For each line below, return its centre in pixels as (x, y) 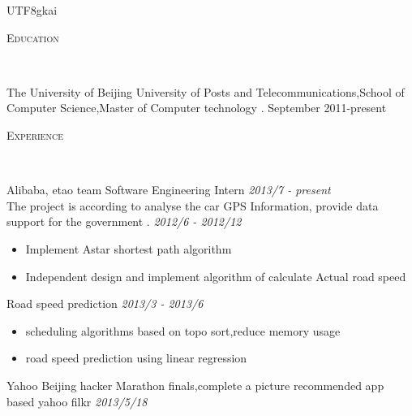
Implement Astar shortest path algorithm (129, 248)
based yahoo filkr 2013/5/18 (77, 401)
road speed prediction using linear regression (136, 358)
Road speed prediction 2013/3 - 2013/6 (105, 303)
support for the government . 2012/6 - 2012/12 (124, 221)
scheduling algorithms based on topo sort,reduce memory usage (183, 330)
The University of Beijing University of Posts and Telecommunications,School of (206, 91)
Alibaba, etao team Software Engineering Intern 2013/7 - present (169, 190)
